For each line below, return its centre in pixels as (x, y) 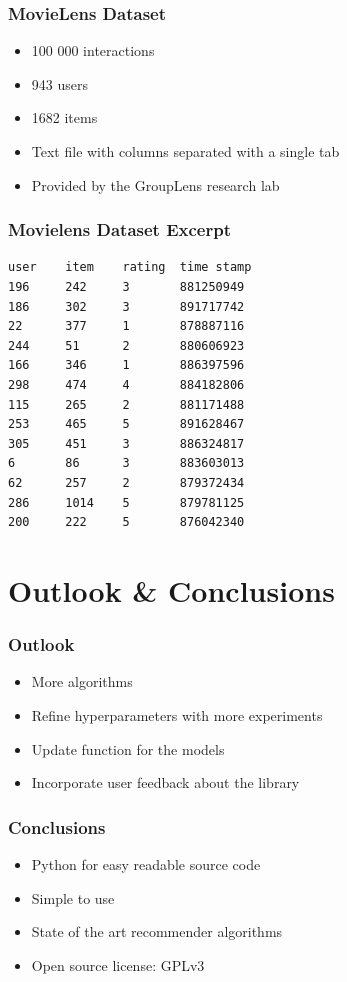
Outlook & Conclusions (171, 589)
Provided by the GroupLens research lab (155, 184)
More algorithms (82, 681)
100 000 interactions (93, 50)
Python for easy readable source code (146, 863)
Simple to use (73, 897)
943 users (59, 83)
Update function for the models (128, 748)
